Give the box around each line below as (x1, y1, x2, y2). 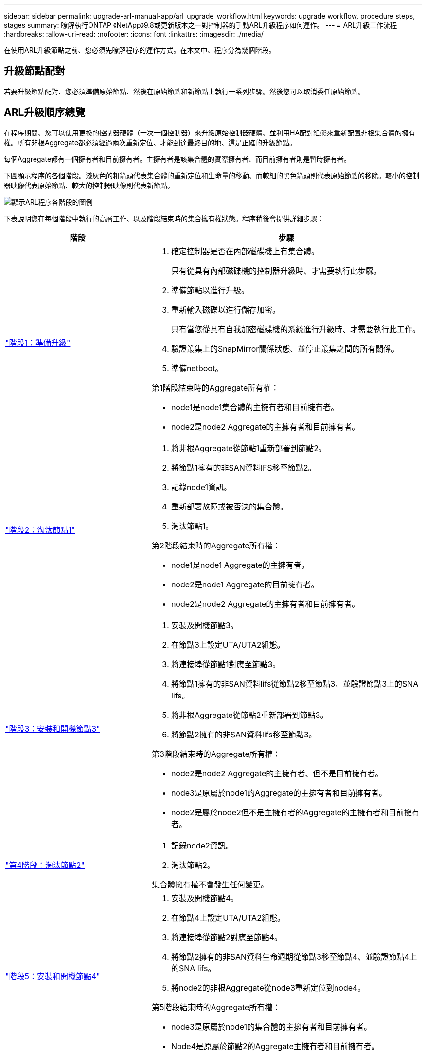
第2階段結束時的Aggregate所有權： (151, 540, 281, 550)
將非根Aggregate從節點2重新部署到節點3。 (171, 710, 328, 720)
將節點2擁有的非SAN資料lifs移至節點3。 (171, 729, 317, 739)
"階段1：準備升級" (5, 338, 71, 348)
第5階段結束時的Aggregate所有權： (151, 1002, 281, 1012)
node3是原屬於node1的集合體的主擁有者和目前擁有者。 (171, 1021, 372, 1032)
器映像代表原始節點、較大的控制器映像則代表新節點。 (4, 181, 174, 189)
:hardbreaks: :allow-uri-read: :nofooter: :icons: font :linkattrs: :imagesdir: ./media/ (4, 30, 264, 38)
